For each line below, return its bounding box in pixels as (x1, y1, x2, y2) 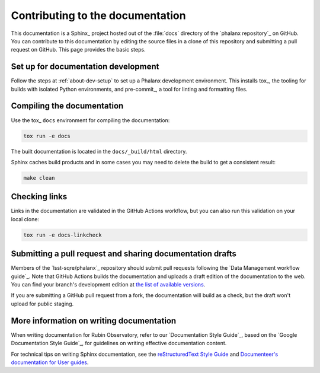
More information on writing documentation (11, 315, 177, 326)
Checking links (11, 192, 68, 202)
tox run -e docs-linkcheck (23, 231, 102, 238)
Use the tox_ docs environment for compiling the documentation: (11, 116, 170, 124)
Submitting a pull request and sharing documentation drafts (11, 249, 236, 259)
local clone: (11, 215, 40, 222)
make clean (23, 174, 55, 181)
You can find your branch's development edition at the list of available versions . (11, 281, 206, 288)
